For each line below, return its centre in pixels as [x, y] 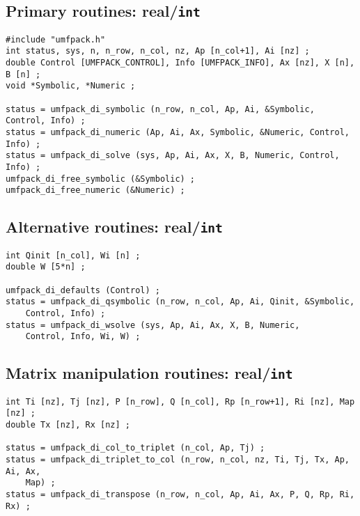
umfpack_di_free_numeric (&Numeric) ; [95, 190]
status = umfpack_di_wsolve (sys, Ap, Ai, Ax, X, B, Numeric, [153, 325]
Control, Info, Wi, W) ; [83, 337]
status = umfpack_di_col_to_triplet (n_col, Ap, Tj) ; [135, 448]
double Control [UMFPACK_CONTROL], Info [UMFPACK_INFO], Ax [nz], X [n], [180, 63]
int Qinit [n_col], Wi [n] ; [73, 255]
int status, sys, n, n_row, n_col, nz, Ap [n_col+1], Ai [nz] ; [158, 51]
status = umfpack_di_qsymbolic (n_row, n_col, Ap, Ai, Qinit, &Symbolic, [180, 302]
